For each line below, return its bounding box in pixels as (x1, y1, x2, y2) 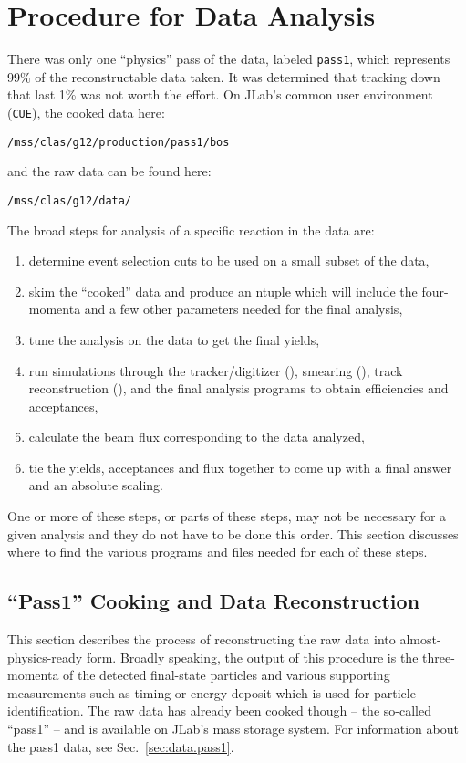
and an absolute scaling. (28, 476, 163, 495)
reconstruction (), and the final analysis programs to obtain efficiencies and (28, 379, 449, 398)
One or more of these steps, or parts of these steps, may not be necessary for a (7, 507, 447, 526)
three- (422, 647, 455, 666)
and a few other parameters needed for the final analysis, (84, 299, 403, 319)
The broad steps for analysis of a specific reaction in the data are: (7, 220, 375, 239)
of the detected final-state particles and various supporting (63, 665, 390, 685)
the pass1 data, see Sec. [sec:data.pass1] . (7, 737, 234, 756)
